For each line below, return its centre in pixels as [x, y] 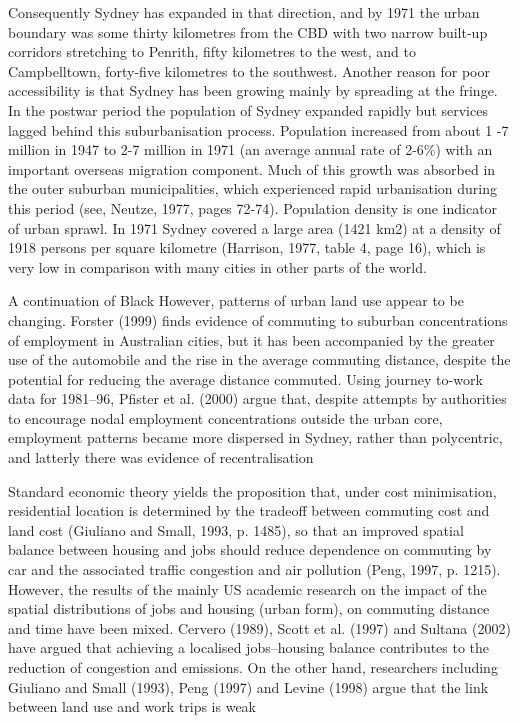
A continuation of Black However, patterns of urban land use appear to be [236, 300]
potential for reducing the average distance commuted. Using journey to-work [245, 378]
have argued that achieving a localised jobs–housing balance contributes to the [249, 647]
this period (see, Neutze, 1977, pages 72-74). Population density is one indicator [253, 207]
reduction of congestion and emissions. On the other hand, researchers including [253, 667]
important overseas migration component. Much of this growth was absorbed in [252, 168]
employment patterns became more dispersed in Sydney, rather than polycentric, [255, 437]
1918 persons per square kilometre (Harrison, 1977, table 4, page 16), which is [247, 247]
